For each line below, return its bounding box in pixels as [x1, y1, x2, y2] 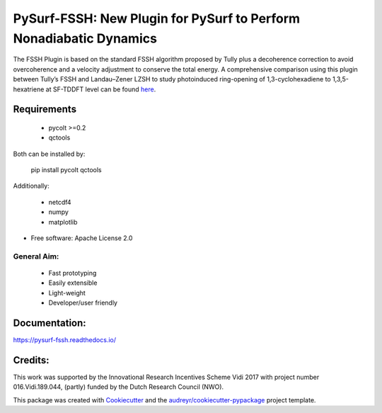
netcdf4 [48, 198, 71, 206]
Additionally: [13, 181, 50, 191]
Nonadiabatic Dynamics [13, 30, 157, 46]
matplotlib [48, 217, 78, 226]
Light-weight [48, 288, 86, 297]
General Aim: [13, 251, 59, 261]
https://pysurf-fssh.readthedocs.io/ [13, 336, 117, 344]
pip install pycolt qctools [30, 166, 102, 174]
